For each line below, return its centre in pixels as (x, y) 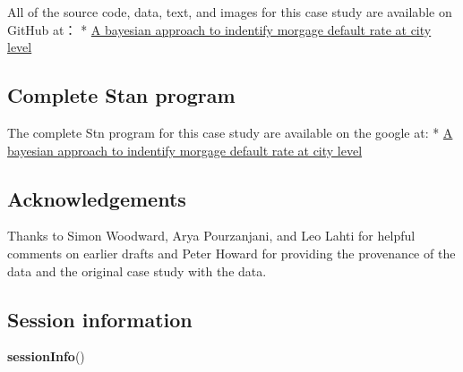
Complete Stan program (121, 95)
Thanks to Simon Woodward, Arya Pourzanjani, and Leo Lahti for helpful (211, 236)
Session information (100, 319)
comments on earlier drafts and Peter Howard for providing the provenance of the (231, 253)
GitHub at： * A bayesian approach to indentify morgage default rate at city (219, 29)
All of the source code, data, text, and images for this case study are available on (230, 12)
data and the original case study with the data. (137, 271)
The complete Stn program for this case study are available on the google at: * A (230, 132)
